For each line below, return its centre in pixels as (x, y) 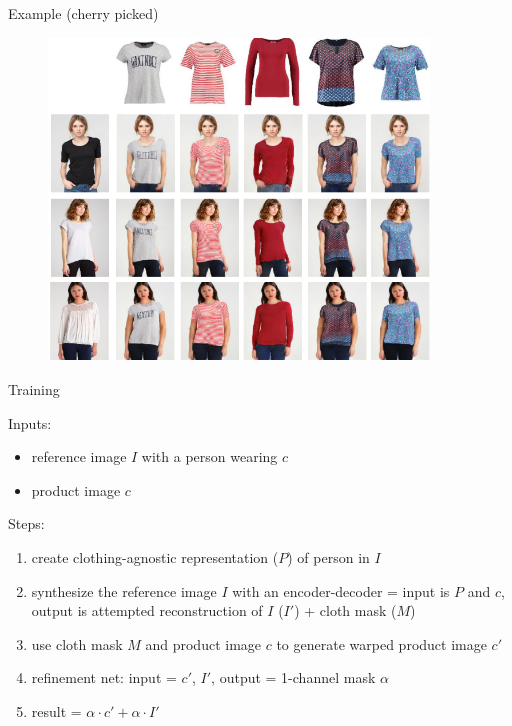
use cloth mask (77, 643)
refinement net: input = (104, 677)
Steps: (26, 523)
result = (56, 711)
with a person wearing (209, 456)
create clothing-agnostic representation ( (155, 557)
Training (34, 389)
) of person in (328, 557)
